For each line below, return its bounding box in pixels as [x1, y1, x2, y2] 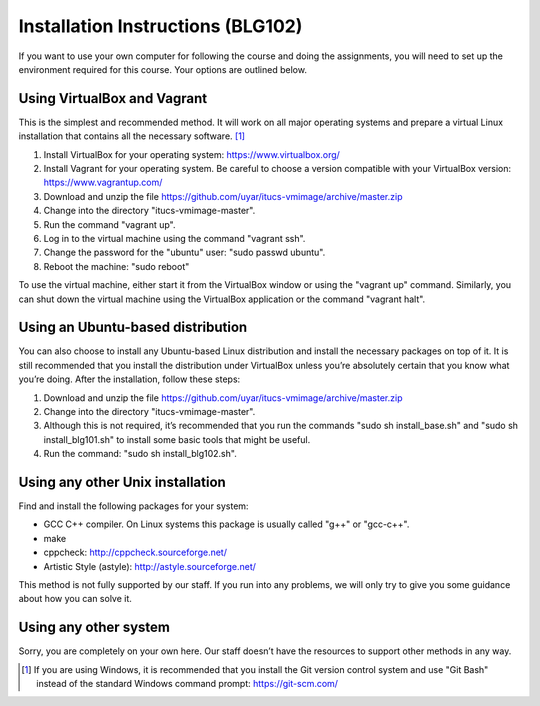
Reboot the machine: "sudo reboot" [43, 260, 190, 272]
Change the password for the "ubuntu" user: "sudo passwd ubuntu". [43, 246, 326, 259]
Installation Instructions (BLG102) [18, 15, 303, 37]
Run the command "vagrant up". [43, 218, 176, 230]
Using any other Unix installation [18, 473, 227, 490]
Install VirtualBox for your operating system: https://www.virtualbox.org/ [43, 148, 340, 160]
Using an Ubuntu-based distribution [18, 319, 248, 336]
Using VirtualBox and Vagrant [18, 90, 208, 107]
